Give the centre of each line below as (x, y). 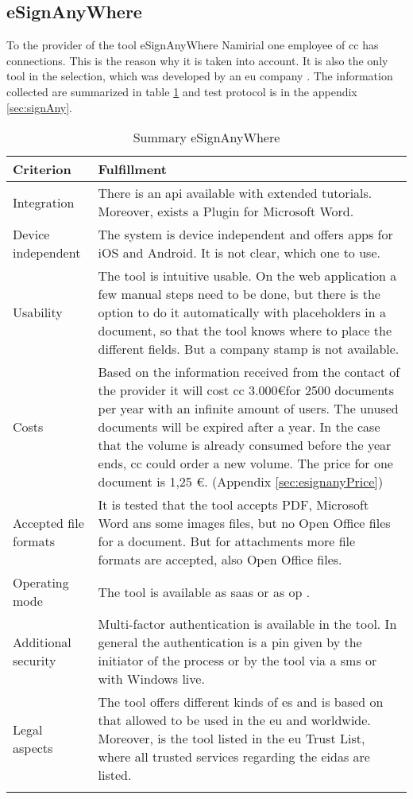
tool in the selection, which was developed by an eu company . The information (200, 76)
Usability (38, 312)
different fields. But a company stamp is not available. (249, 349)
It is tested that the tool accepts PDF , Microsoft (234, 505)
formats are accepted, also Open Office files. (220, 560)
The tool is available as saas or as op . (204, 591)
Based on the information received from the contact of (249, 372)
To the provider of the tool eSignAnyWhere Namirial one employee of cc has (193, 45)
